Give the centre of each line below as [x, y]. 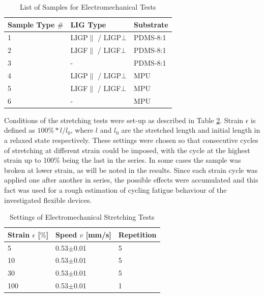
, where [82, 130]
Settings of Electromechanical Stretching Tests [82, 217]
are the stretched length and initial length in [191, 130]
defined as [20, 130]
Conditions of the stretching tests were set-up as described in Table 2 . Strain [124, 120]
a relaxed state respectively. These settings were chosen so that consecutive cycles [131, 140]
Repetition [137, 234]
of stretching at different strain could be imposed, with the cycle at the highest [127, 150]
